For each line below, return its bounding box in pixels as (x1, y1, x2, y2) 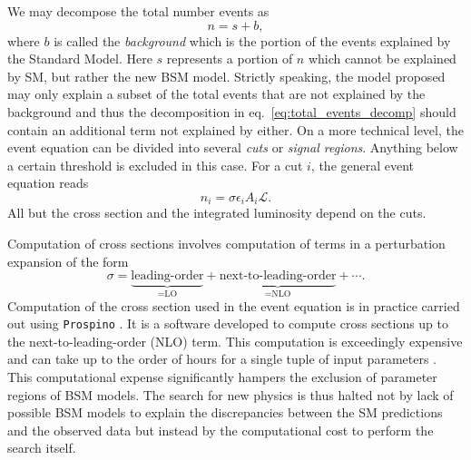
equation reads (7, 173, 89, 192)
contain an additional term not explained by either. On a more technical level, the (7, 120, 464, 139)
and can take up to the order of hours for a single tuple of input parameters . (7, 349, 437, 368)
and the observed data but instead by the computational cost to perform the (7, 420, 434, 439)
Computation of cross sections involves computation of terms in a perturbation (7, 233, 446, 252)
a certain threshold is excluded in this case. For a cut (7, 155, 303, 174)
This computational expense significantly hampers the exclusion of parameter (7, 367, 437, 387)
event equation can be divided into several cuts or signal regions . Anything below (7, 138, 458, 157)
